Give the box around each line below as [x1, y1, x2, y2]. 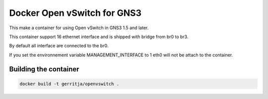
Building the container [9, 65, 79, 73]
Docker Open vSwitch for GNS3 [9, 7, 141, 18]
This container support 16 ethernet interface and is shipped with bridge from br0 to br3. [9, 34, 189, 40]
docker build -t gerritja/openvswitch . [19, 81, 119, 87]
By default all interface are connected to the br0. [9, 43, 109, 49]
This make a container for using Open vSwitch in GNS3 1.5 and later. [9, 25, 149, 31]
